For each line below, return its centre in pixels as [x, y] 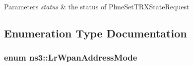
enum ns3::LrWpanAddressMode [71, 57]
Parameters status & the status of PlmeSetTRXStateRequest [97, 6]
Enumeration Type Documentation [96, 33]
